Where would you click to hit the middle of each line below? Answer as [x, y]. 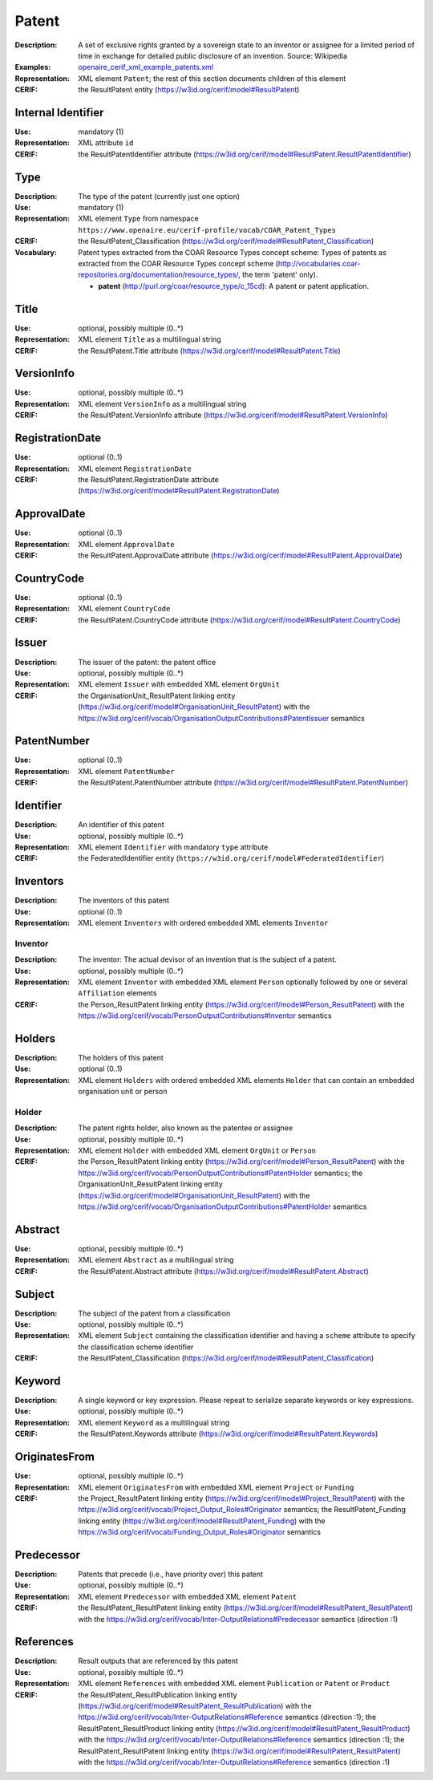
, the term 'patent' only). [278, 275]
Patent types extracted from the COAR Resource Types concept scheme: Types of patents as [232, 252]
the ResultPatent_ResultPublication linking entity [158, 1695]
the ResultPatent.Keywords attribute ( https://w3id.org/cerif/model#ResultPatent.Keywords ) [228, 1434]
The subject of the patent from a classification [154, 1313]
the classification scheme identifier [136, 1347]
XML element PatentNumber [127, 771]
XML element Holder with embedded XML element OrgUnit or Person [197, 1150]
